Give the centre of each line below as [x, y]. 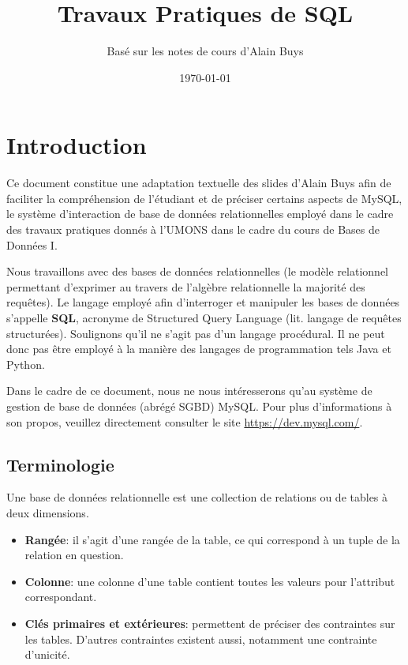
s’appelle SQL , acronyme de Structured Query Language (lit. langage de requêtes [204, 317]
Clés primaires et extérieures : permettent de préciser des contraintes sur [210, 623]
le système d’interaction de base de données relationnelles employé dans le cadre [200, 214]
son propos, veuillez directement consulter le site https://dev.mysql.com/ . [185, 421]
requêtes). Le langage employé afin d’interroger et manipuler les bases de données [203, 302]
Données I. [32, 244]
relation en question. [74, 555]
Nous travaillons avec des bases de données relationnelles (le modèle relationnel [197, 271]
